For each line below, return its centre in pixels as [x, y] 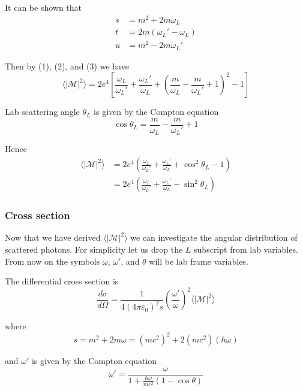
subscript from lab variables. [246, 249]
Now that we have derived [53, 237]
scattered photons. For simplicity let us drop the [94, 249]
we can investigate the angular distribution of [214, 237]
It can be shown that [43, 7]
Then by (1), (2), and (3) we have [67, 66]
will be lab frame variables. [199, 261]
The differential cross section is [62, 281]
